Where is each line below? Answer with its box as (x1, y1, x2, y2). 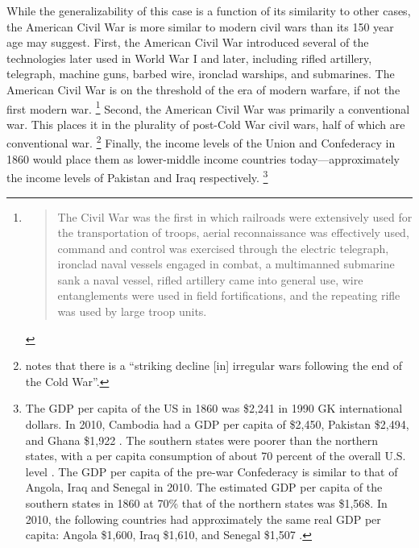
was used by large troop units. (57, 303, 207, 320)
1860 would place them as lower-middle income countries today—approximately (6, 150, 400, 167)
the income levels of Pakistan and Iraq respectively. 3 (6, 167, 268, 185)
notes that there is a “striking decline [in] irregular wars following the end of (25, 357, 403, 374)
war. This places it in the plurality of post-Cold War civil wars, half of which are (6, 115, 405, 132)
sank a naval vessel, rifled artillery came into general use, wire (57, 271, 363, 288)
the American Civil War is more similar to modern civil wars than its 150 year (6, 18, 394, 35)
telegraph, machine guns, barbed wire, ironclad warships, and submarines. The (6, 65, 395, 82)
